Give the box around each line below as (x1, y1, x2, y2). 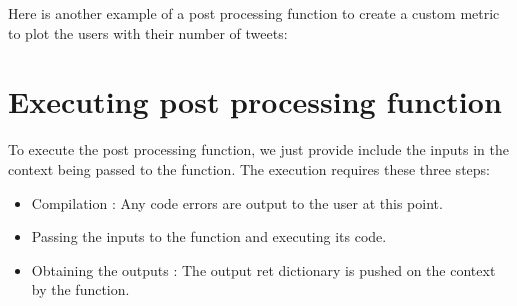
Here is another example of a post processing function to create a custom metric (8, 3, 500, 23)
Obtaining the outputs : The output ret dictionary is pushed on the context (31, 259, 496, 280)
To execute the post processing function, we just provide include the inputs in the (8, 139, 509, 160)
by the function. (31, 279, 130, 300)
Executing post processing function (8, 81, 502, 122)
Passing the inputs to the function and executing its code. (31, 226, 387, 247)
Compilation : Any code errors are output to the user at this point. (31, 192, 443, 213)
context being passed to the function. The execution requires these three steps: (8, 158, 490, 179)
